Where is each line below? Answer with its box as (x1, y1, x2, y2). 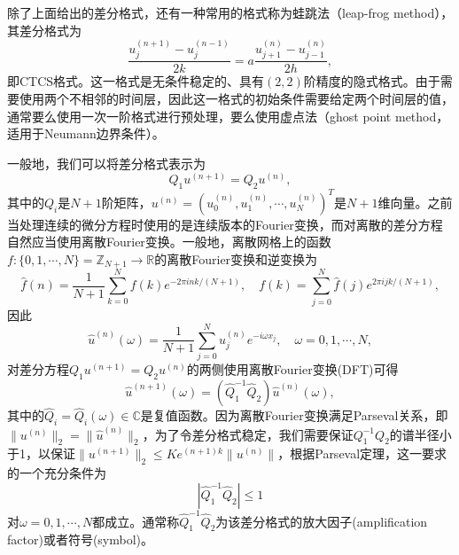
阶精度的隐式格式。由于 (303, 72, 440, 90)
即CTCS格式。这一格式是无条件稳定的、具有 (7, 72, 265, 90)
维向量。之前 (377, 192, 453, 211)
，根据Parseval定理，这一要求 (277, 444, 447, 463)
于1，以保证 (7, 444, 75, 463)
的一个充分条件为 (7, 464, 106, 482)
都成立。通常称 (92, 512, 180, 530)
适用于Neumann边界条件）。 (7, 124, 165, 143)
